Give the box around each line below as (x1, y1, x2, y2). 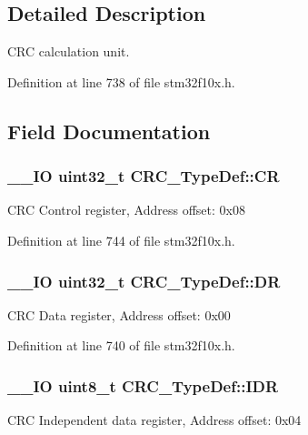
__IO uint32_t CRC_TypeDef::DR (7, 269, 281, 292)
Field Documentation (7, 116, 211, 145)
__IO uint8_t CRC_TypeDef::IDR (7, 374, 279, 397)
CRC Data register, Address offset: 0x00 (7, 305, 231, 324)
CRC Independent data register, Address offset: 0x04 (7, 410, 302, 430)
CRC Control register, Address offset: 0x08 (7, 200, 245, 219)
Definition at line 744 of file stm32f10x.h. (7, 230, 235, 249)
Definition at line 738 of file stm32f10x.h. (7, 72, 235, 91)
